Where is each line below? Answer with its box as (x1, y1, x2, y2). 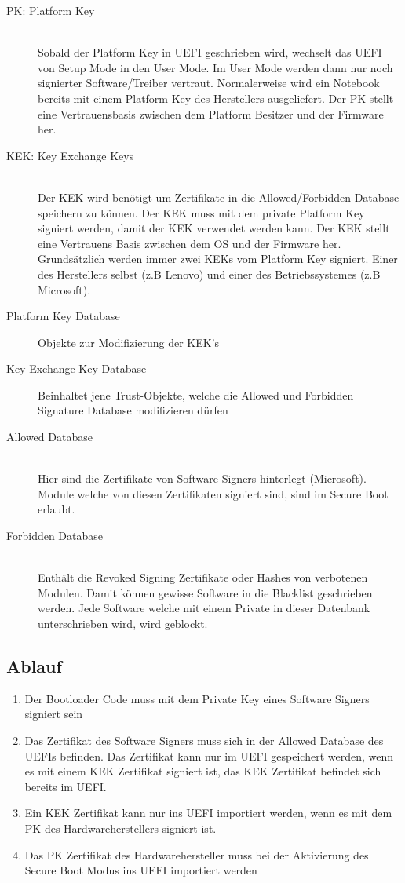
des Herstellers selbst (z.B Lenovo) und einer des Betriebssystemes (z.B (38, 265, 381, 282)
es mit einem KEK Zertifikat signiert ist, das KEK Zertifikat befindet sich (24, 763, 381, 779)
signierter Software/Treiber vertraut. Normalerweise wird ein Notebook (38, 75, 380, 91)
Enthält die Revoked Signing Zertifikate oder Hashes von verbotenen (38, 569, 368, 586)
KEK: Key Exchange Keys (6, 147, 134, 163)
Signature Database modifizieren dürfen (38, 402, 228, 418)
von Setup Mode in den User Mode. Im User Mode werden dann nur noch (38, 59, 393, 75)
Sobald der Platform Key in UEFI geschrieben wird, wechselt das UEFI (38, 44, 382, 60)
